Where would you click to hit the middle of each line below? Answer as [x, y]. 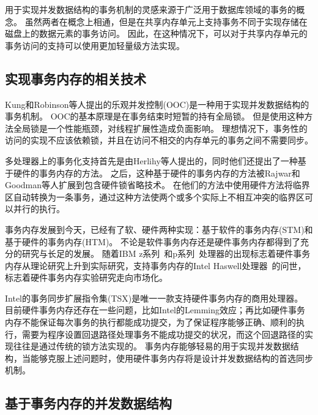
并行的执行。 [39, 209]
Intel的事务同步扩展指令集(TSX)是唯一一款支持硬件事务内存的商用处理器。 [154, 298]
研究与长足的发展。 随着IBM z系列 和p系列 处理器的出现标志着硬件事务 [166, 253]
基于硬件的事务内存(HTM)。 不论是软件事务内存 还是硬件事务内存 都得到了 [153, 241]
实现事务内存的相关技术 [76, 78]
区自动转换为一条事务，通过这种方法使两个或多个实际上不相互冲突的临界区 [155, 196]
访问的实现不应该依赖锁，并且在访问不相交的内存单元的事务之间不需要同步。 [159, 140]
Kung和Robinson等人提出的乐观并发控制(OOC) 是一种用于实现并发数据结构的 [157, 104]
